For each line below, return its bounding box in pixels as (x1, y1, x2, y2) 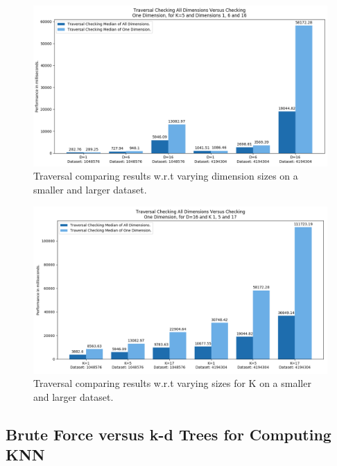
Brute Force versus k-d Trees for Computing (6, 423, 331, 445)
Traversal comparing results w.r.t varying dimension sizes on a (33, 169, 298, 183)
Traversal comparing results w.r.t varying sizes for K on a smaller (33, 376, 311, 390)
